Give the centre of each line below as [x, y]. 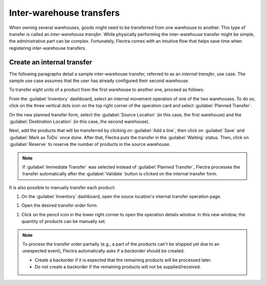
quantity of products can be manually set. [64, 222]
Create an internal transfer [51, 62]
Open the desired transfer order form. [60, 205]
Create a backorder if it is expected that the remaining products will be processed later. [123, 260]
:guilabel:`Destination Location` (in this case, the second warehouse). [79, 121]
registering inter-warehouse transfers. [48, 48]
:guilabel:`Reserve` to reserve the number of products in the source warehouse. [90, 144]
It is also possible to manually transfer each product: [62, 187]
